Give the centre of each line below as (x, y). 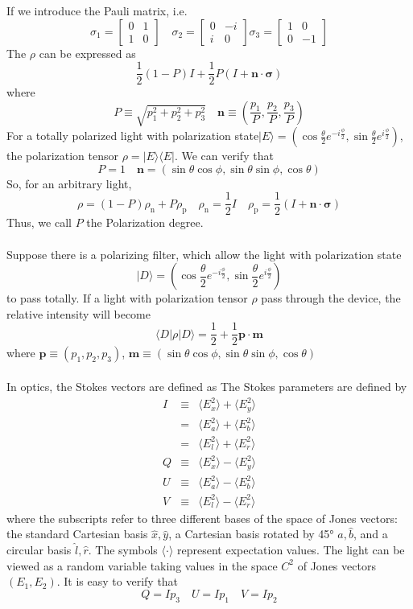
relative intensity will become (78, 313)
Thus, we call (39, 222)
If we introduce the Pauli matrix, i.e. (97, 10)
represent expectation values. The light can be (291, 549)
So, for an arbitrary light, (69, 183)
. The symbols (123, 549)
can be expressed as (87, 53)
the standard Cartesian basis (77, 534)
